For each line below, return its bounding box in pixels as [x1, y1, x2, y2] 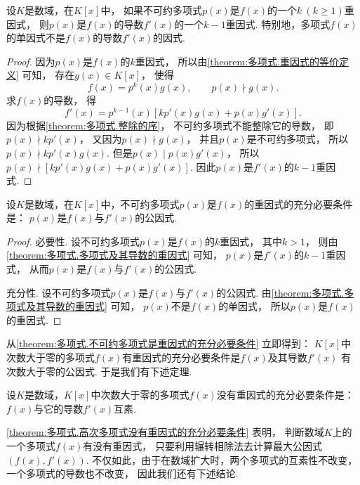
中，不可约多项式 [100, 196, 180, 211]
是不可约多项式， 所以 [246, 131, 349, 146]
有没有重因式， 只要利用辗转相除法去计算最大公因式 [83, 439, 323, 453]
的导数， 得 [44, 93, 97, 108]
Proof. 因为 [6, 53, 55, 68]
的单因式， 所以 [218, 299, 291, 313]
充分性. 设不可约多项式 [6, 285, 111, 299]
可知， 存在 [22, 67, 75, 82]
